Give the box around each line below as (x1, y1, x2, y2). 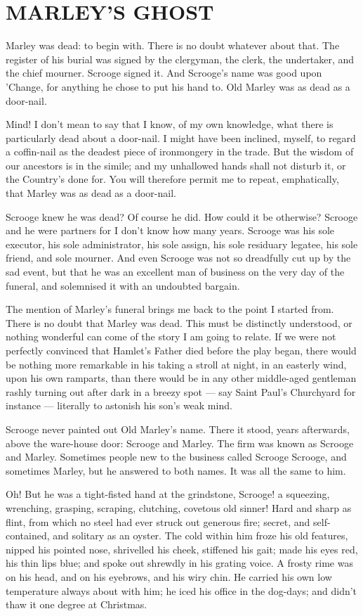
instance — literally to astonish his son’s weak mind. (6, 398, 232, 413)
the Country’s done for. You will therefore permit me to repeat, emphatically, (6, 172, 339, 186)
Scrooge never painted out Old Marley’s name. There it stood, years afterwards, (6, 421, 350, 436)
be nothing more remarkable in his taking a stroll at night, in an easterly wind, (6, 357, 347, 371)
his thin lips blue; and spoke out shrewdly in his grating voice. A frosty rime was (6, 556, 353, 570)
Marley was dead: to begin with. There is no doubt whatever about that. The (6, 38, 340, 53)
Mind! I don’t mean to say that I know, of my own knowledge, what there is (6, 117, 334, 131)
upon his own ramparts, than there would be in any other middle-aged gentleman (6, 371, 357, 385)
